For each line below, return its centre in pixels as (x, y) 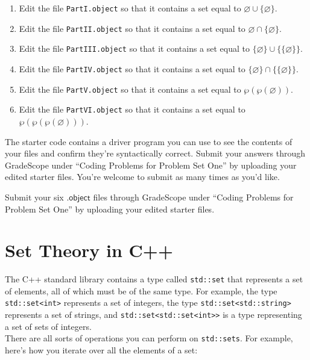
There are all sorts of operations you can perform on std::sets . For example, (149, 338)
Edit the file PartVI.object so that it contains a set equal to (132, 109)
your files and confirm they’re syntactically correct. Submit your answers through (155, 153)
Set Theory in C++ (89, 250)
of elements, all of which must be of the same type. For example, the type (141, 290)
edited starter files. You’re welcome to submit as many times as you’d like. (142, 177)
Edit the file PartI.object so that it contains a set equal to (130, 8)
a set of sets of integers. (48, 326)
